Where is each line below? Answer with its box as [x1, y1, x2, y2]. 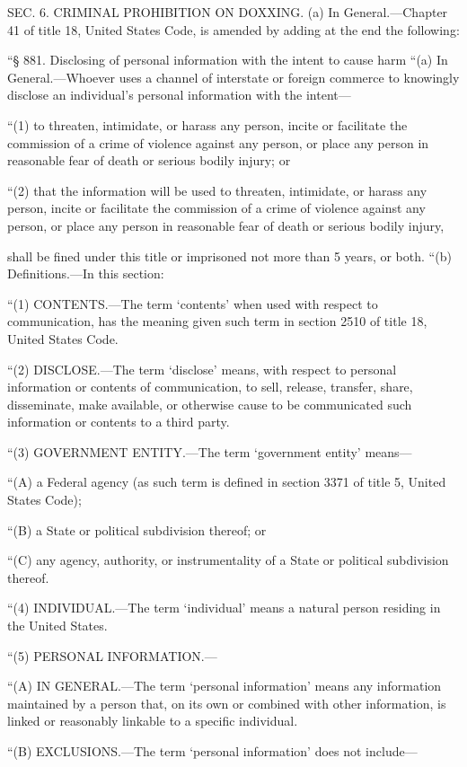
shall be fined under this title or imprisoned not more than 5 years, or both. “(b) [7, 246, 452, 265]
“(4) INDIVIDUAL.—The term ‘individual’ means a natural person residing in [7, 598, 441, 617]
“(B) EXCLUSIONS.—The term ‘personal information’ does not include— [7, 742, 418, 760]
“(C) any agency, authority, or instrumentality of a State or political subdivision [7, 551, 449, 569]
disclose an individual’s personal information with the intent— [7, 85, 351, 104]
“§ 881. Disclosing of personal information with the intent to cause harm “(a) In [7, 50, 448, 69]
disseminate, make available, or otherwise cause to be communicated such [7, 394, 412, 413]
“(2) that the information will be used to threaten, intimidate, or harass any [7, 181, 427, 199]
